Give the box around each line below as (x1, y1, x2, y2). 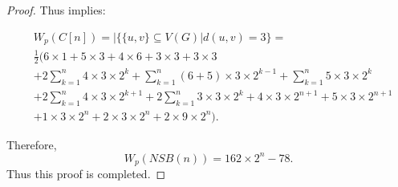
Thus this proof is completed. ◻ (6, 165, 166, 182)
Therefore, (6, 136, 57, 152)
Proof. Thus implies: (6, 2, 106, 18)
